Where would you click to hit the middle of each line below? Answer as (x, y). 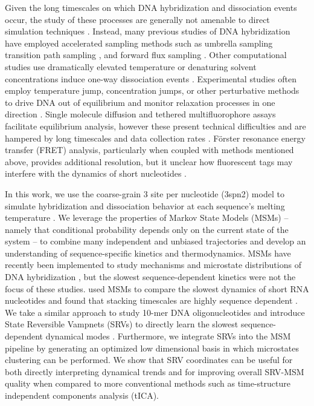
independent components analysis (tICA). (82, 395)
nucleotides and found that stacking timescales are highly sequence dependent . (151, 300)
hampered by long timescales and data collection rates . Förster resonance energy (155, 138)
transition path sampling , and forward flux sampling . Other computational (146, 55)
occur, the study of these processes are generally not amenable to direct (137, 19)
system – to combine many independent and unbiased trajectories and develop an (155, 241)
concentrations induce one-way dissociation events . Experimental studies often (151, 78)
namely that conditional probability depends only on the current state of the (147, 229)
